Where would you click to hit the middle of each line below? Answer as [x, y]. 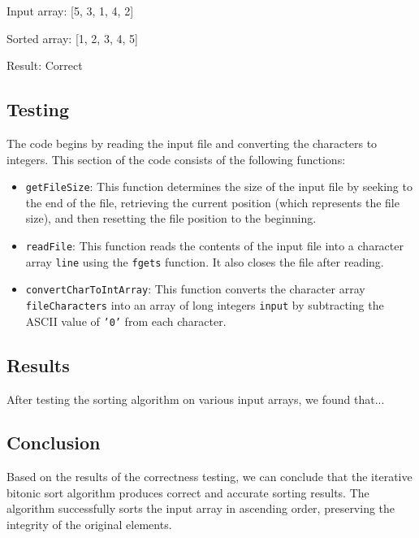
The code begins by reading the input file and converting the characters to [192, 143]
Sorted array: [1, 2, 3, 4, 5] [72, 38]
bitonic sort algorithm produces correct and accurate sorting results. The [188, 492]
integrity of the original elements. [89, 525]
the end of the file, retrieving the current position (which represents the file [212, 202]
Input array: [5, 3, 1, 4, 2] [70, 11]
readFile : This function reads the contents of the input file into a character [214, 246]
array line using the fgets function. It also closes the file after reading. [205, 261]
